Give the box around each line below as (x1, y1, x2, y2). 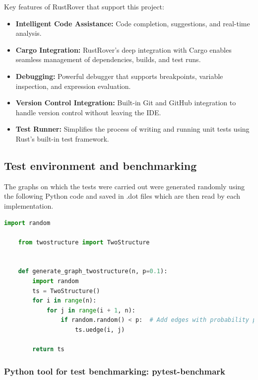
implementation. (4, 200, 54, 211)
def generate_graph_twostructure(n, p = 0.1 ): (18, 268, 168, 275)
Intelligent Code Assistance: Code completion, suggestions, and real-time (15, 18, 250, 28)
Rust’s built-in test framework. (15, 133, 109, 144)
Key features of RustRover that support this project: (4, 1, 164, 11)
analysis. (15, 28, 42, 38)
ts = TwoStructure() (32, 287, 100, 295)
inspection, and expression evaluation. (15, 80, 131, 91)
